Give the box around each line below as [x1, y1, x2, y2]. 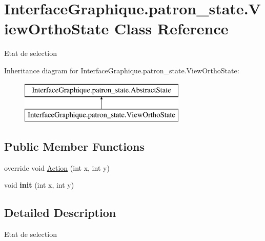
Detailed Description [4, 205, 116, 220]
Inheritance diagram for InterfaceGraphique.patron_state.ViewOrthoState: [4, 65, 239, 75]
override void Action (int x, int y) [4, 162, 110, 173]
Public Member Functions [4, 138, 145, 154]
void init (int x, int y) [4, 179, 74, 190]
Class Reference [114, 18, 229, 39]
